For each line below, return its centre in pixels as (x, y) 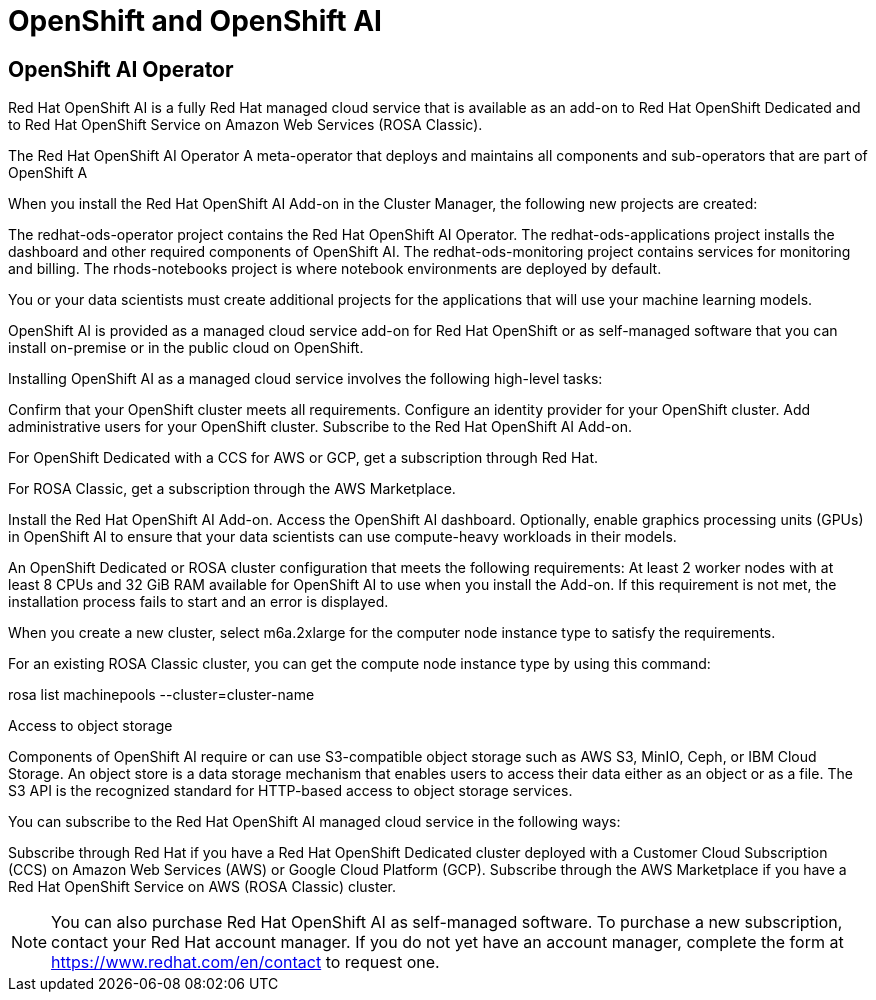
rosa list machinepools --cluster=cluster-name (161, 695)
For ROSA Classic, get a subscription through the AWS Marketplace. (232, 489)
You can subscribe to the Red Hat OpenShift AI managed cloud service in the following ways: (314, 822)
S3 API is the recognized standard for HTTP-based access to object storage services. (290, 791)
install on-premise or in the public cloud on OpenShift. (186, 348)
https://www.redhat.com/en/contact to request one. (245, 962)
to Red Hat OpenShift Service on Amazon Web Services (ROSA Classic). (245, 125)
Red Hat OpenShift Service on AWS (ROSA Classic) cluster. (202, 887)
